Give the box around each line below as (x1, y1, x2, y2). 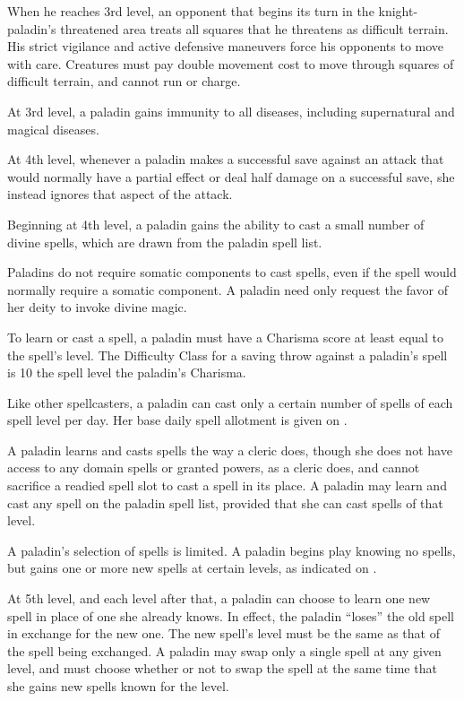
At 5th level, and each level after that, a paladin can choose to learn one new (7, 589, 431, 608)
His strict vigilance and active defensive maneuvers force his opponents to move (7, 37, 444, 56)
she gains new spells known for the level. (7, 677, 229, 695)
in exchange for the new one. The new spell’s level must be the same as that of (7, 624, 440, 643)
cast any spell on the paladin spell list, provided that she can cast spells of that (7, 493, 443, 512)
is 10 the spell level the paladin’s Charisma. (7, 363, 246, 382)
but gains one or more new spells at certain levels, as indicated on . (7, 558, 377, 577)
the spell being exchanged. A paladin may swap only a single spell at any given (7, 641, 442, 660)
